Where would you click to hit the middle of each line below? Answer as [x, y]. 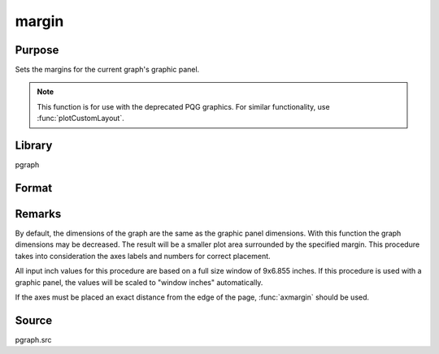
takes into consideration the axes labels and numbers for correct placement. [143, 256]
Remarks [38, 214]
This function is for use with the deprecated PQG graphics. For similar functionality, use [183, 106]
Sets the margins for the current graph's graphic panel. [107, 70]
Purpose [37, 50]
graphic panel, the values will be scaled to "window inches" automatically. [139, 282]
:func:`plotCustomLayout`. [81, 119]
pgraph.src [33, 339]
